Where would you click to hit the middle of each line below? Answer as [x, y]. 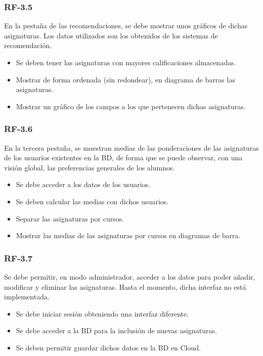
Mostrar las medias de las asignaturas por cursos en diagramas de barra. [128, 235]
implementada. [27, 297]
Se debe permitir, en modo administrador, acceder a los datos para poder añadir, [130, 276]
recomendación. [28, 45]
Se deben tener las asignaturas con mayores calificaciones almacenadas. [126, 62]
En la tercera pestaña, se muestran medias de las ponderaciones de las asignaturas [131, 147]
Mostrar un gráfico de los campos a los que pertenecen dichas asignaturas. [131, 106]
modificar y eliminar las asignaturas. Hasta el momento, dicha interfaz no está [125, 286]
